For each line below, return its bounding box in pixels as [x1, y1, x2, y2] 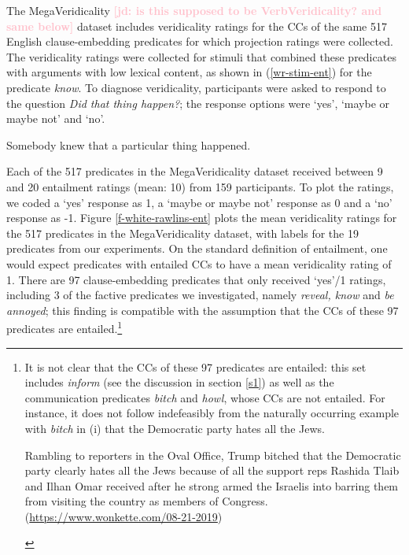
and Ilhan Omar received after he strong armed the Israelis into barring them [24, 477, 399, 494]
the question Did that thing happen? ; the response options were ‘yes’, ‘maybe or [6, 94, 390, 111]
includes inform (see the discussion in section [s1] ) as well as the [24, 374, 334, 390]
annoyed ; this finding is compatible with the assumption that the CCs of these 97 [6, 302, 399, 318]
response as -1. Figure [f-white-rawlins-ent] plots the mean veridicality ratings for [6, 209, 397, 226]
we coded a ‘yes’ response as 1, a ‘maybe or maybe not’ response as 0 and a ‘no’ [6, 194, 392, 210]
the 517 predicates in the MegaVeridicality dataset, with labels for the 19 [6, 224, 359, 241]
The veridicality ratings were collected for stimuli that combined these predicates [6, 48, 396, 65]
